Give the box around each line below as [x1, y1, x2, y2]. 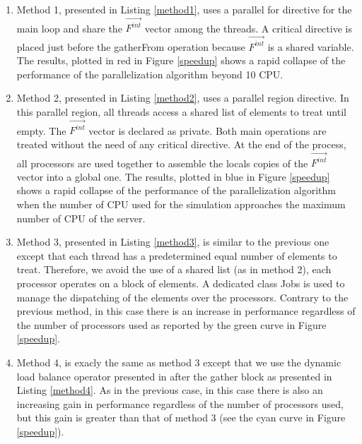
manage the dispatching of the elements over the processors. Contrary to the [16, 289, 349, 304]
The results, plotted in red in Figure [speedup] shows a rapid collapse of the [16, 53, 346, 68]
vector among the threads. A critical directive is [144, 20, 352, 35]
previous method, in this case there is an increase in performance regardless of [16, 304, 356, 318]
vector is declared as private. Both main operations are [88, 123, 327, 138]
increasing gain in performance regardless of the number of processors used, [16, 396, 344, 411]
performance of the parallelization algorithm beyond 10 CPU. [16, 66, 284, 81]
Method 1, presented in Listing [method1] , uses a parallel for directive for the [16, 2, 352, 16]
